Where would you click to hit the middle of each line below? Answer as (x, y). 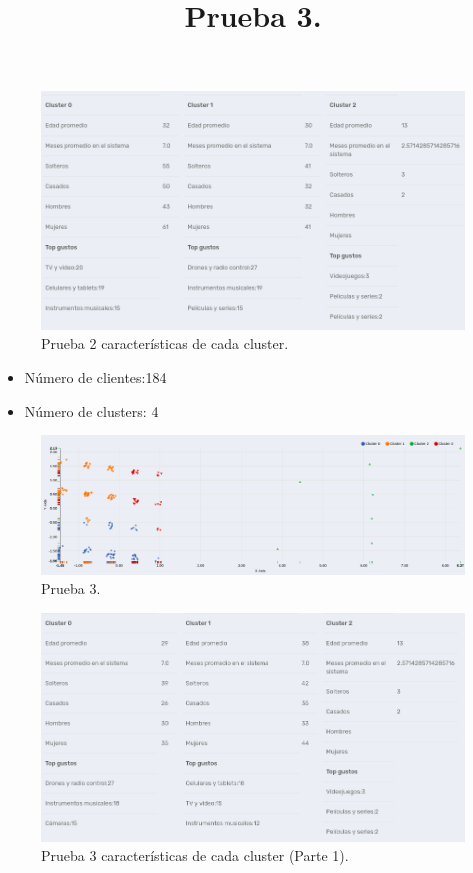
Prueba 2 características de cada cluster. (165, 343)
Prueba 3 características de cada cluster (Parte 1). (195, 855)
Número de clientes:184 (95, 376)
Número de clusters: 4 (91, 410)
